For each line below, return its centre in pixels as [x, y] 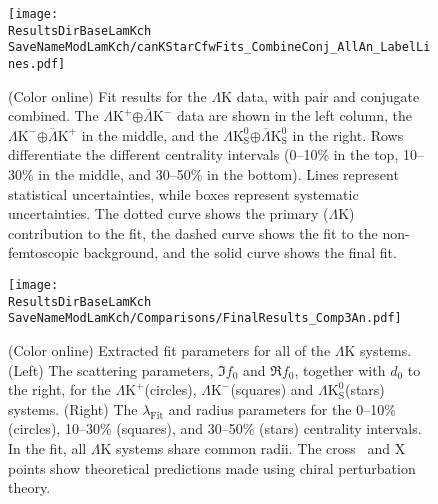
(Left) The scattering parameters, [111, 369]
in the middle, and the [150, 134]
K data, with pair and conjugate [320, 95]
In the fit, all [47, 447]
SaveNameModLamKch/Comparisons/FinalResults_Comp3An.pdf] [205, 318]
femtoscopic [43, 252]
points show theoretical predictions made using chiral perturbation [212, 467]
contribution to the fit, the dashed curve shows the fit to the [193, 232]
